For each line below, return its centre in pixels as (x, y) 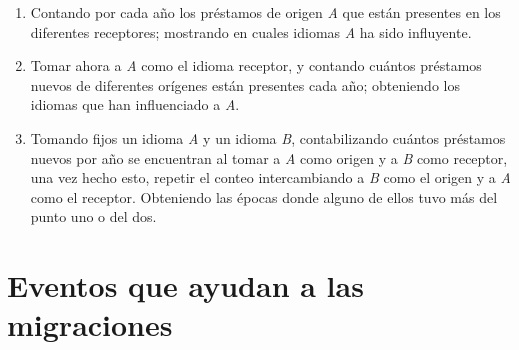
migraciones (90, 324)
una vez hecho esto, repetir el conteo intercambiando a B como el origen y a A (270, 177)
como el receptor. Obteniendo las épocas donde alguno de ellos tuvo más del (264, 196)
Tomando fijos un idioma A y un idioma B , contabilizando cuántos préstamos (268, 137)
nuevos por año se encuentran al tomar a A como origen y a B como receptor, (269, 157)
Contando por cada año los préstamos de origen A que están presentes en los (265, 12)
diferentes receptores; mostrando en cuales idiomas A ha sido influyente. (251, 31)
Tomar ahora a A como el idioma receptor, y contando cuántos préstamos (256, 65)
